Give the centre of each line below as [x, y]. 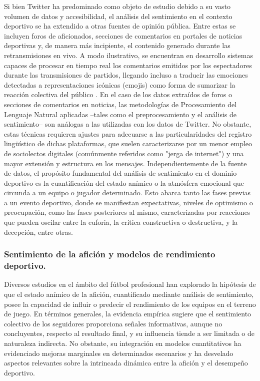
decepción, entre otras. [38, 232]
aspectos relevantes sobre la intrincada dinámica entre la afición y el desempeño [126, 363]
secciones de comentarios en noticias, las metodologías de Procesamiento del [120, 104]
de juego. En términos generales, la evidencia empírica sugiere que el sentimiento [128, 314]
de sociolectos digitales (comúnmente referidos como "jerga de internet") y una [124, 153]
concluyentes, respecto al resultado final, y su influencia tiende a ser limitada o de [129, 333]
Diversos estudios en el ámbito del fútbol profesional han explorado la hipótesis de [130, 284]
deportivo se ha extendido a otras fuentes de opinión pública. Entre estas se [120, 26]
